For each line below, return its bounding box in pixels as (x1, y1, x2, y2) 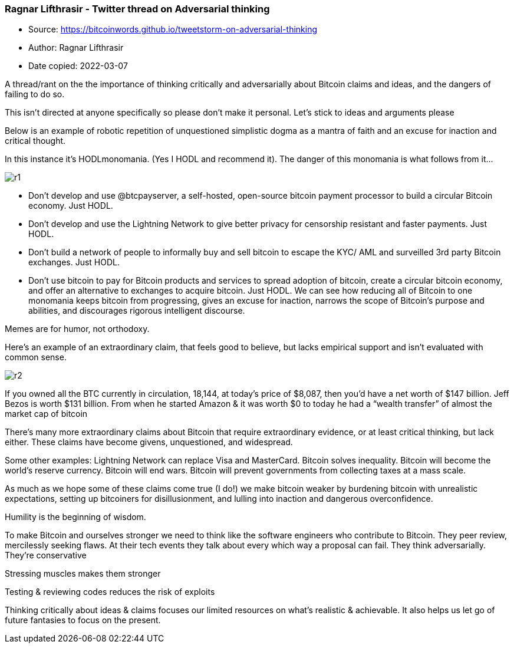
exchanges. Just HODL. (28, 257, 120, 268)
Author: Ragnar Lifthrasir (28, 42, 124, 53)
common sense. (5, 352, 67, 363)
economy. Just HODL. (28, 200, 113, 211)
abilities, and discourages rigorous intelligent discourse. (28, 305, 245, 316)
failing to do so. (5, 89, 65, 100)
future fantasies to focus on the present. (5, 615, 161, 626)
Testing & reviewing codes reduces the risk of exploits (5, 587, 215, 597)
